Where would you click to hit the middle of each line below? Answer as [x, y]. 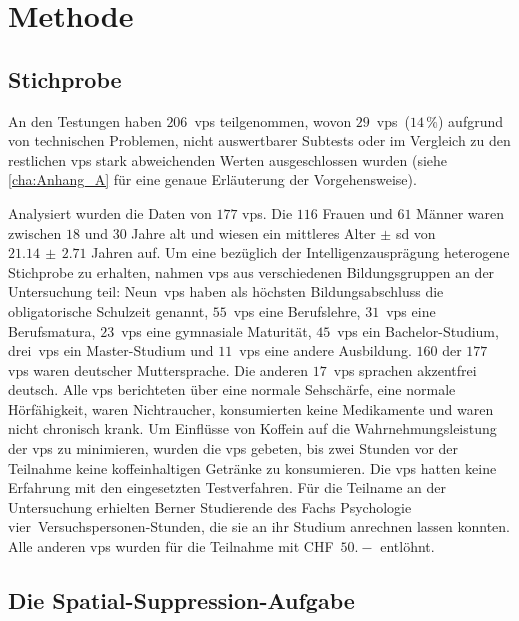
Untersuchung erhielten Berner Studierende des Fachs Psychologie [210, 506]
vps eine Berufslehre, [297, 310]
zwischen [35, 232]
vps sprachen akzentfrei [405, 369]
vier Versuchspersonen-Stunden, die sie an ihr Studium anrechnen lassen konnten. [259, 526]
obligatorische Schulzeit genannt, [108, 310]
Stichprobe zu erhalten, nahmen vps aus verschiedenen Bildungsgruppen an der [251, 271]
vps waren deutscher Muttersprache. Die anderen [158, 369]
